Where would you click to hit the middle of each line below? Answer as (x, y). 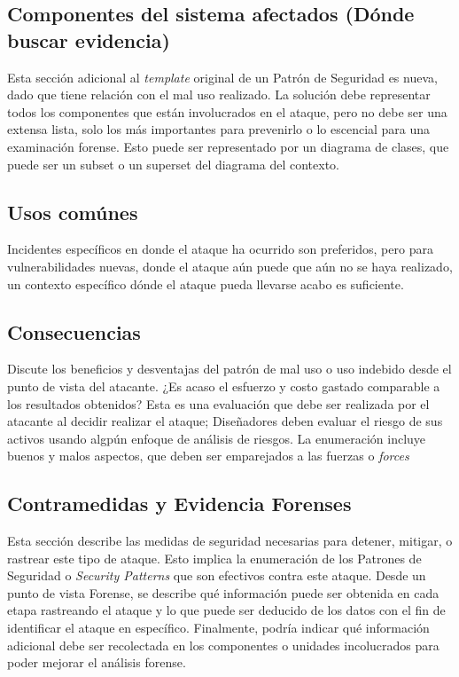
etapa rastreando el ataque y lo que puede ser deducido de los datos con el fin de (226, 610)
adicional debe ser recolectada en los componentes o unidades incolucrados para (223, 645)
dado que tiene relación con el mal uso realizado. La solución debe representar (219, 94)
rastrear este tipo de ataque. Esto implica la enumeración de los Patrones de (214, 558)
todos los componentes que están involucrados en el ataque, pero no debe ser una (227, 111)
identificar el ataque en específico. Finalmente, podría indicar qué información (218, 628)
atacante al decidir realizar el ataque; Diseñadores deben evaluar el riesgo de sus (225, 421)
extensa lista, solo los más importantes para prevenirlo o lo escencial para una (219, 129)
